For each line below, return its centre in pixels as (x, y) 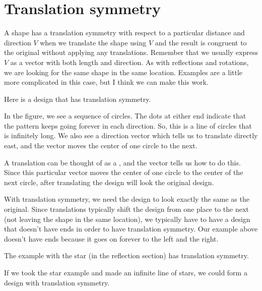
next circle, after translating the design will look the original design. (109, 182)
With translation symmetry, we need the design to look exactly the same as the (127, 199)
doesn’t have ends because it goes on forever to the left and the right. (111, 238)
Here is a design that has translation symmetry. (78, 99)
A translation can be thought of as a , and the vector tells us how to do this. (122, 162)
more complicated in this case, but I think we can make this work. (106, 82)
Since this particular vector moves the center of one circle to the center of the (124, 172)
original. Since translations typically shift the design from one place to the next (126, 209)
